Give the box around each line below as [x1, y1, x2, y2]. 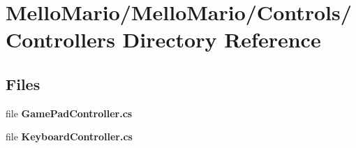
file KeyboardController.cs [6, 129, 133, 144]
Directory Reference [122, 25, 321, 54]
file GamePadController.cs [6, 105, 133, 120]
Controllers [6, 25, 115, 54]
